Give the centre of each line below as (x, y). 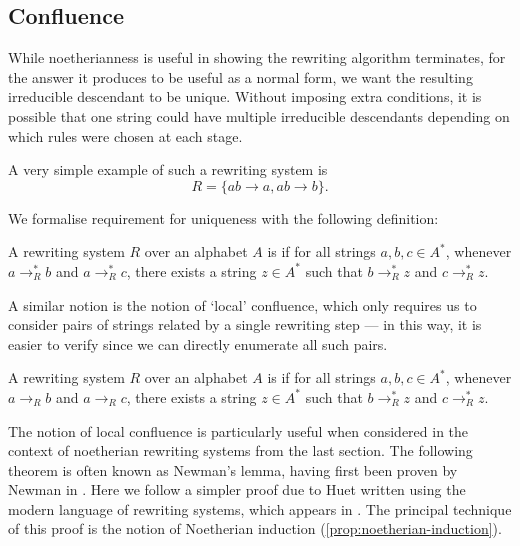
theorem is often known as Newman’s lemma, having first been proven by (233, 469)
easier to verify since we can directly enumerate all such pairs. (198, 343)
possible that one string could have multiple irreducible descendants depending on (259, 115)
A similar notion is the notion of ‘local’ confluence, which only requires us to (242, 304)
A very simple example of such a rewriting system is (168, 169)
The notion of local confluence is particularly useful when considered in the (238, 430)
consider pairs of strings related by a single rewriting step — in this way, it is (245, 324)
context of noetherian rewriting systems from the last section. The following (240, 450)
